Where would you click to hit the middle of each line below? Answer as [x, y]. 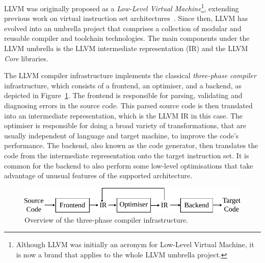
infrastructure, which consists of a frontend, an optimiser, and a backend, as [123, 85]
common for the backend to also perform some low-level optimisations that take [129, 165]
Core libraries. [26, 58]
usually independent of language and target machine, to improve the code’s [122, 135]
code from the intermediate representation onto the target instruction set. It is [127, 155]
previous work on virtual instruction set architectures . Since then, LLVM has [126, 18]
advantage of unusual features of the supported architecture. [98, 175]
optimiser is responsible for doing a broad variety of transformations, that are [125, 125]
